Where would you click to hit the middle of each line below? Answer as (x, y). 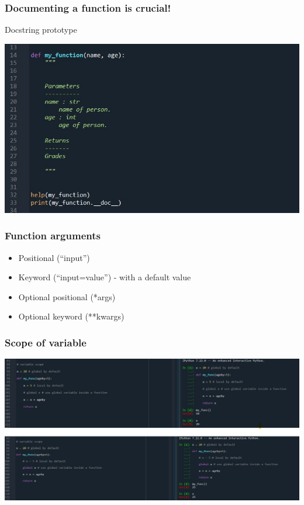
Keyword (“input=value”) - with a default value (105, 277)
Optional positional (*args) (67, 296)
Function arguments (53, 236)
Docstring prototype (41, 30)
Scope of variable (46, 342)
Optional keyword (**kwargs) (71, 316)
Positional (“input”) (54, 257)
